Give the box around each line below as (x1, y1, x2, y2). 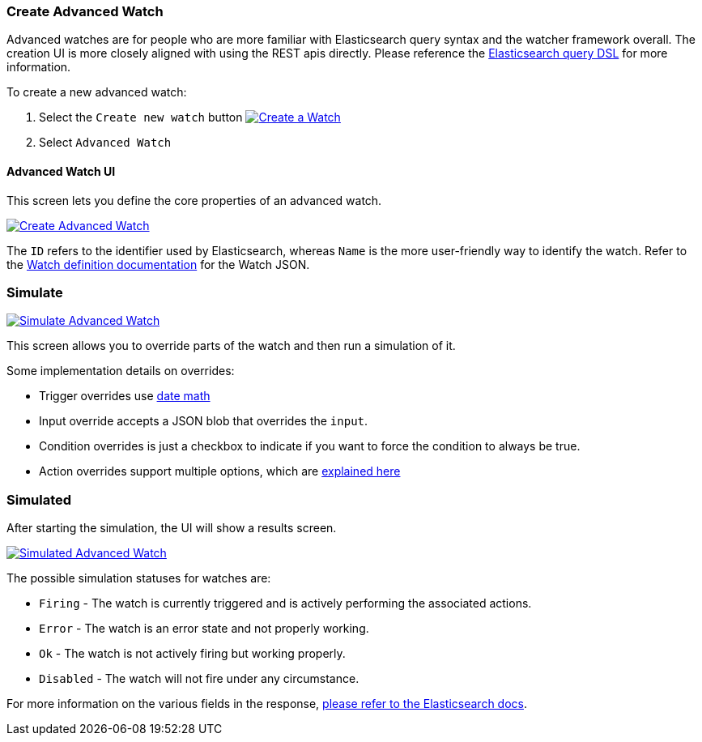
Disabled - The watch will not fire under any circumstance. (39, 672, 360, 686)
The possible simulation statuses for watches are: (6, 571, 271, 586)
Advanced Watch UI (6, 164, 116, 178)
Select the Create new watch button (39, 110, 243, 125)
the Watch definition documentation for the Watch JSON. (6, 257, 310, 271)
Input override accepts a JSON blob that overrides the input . (39, 414, 368, 429)
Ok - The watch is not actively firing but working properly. (39, 646, 346, 661)
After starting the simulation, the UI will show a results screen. (6, 521, 337, 535)
